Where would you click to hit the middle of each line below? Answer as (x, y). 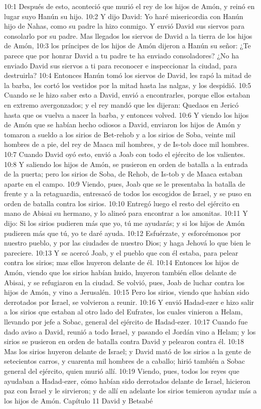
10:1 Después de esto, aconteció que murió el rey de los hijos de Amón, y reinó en (129, 6)
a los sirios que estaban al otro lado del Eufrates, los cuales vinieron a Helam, (123, 312)
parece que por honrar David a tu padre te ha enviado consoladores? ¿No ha (122, 55)
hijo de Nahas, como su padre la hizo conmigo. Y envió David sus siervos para (124, 26)
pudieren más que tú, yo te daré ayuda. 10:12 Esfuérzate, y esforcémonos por (122, 233)
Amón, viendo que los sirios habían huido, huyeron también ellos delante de (120, 272)
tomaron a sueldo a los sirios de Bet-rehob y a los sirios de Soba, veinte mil (120, 134)
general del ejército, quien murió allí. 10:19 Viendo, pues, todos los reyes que (122, 371)
